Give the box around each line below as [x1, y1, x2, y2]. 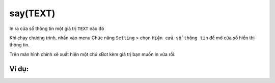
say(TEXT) [9, 8, 56, 19]
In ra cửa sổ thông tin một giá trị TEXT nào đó [9, 25, 104, 32]
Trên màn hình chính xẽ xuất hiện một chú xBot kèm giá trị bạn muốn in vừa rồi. [9, 51, 176, 57]
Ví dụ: [9, 64, 29, 73]
